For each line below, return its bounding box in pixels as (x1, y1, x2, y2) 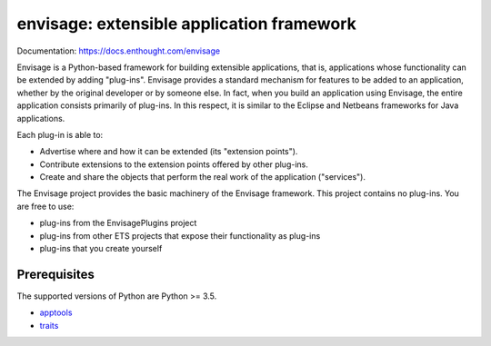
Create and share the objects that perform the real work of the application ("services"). (39, 172, 366, 183)
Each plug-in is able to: (16, 129, 104, 140)
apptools (39, 307, 73, 318)
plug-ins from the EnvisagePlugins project (39, 218, 197, 229)
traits (39, 320, 59, 331)
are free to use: (16, 201, 75, 212)
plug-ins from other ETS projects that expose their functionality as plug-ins (39, 230, 321, 241)
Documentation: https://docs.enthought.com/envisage (16, 45, 221, 56)
